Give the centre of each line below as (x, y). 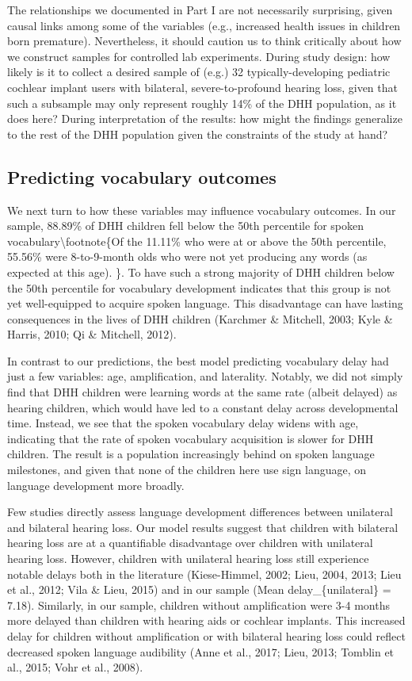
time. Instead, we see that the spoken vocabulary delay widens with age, (183, 423)
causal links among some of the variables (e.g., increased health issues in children (204, 25)
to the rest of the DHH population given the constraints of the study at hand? (198, 134)
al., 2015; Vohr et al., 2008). (75, 667)
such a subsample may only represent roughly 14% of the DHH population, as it (202, 103)
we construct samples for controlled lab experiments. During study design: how (199, 56)
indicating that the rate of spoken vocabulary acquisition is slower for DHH (191, 438)
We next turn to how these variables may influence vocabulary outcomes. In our (202, 210)
